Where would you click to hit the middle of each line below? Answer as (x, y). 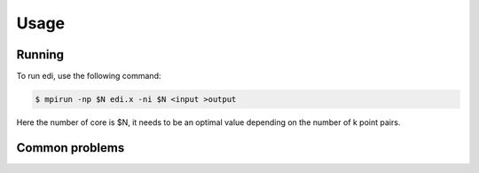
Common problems (71, 148)
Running (40, 55)
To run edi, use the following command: (89, 76)
